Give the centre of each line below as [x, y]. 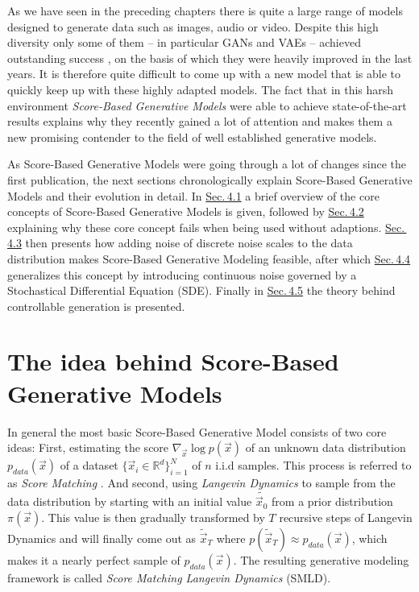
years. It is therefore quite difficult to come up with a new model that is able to [204, 74]
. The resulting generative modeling [321, 559]
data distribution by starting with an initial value [130, 501]
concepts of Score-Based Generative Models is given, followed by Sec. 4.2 [186, 211]
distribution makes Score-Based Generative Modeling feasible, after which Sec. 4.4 [209, 258]
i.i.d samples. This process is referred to [313, 465]
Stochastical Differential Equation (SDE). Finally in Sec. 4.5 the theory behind [201, 290]
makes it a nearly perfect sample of [94, 559]
